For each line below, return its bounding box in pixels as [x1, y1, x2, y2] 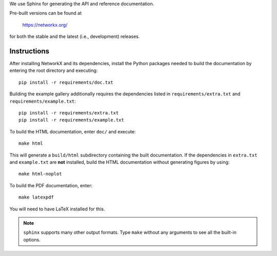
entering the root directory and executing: [9, 67, 98, 74]
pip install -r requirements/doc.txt [18, 80, 114, 85]
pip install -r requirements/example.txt [18, 117, 124, 123]
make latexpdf [18, 194, 54, 200]
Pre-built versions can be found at [9, 10, 82, 16]
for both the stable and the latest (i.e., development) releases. [9, 33, 140, 40]
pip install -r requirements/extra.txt [18, 110, 119, 116]
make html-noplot [18, 171, 62, 177]
